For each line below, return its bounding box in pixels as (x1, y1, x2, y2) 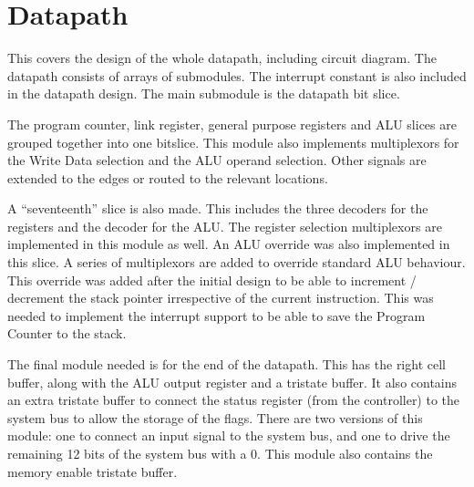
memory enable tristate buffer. (7, 461, 178, 481)
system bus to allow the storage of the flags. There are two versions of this (7, 408, 423, 427)
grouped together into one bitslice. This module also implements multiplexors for (7, 132, 459, 151)
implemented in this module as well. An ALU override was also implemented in (7, 234, 450, 254)
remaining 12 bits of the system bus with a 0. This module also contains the (7, 444, 433, 462)
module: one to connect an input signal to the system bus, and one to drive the (7, 426, 450, 445)
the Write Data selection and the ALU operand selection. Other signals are (7, 150, 427, 170)
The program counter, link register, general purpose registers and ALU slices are (7, 114, 457, 133)
